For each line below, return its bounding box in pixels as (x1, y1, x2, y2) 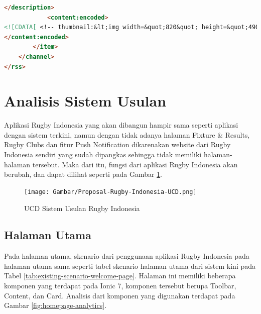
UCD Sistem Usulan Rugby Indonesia (24, 202, 140, 213)
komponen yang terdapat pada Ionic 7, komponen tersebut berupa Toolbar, (4, 280, 236, 291)
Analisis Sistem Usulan (4, 90, 167, 111)
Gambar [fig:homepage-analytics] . (4, 300, 107, 310)
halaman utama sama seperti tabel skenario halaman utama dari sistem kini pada (4, 260, 256, 271)
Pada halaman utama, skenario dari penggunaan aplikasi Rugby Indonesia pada (4, 251, 249, 261)
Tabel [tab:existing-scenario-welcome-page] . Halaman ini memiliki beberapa (4, 270, 236, 281)
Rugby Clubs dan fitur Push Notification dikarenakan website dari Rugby (4, 139, 231, 150)
